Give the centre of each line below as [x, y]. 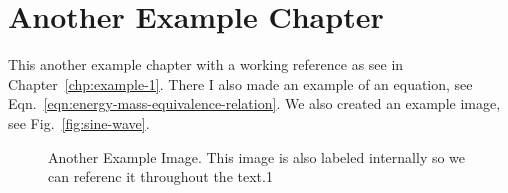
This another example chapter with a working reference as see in [206, 64]
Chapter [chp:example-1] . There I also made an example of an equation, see [240, 83]
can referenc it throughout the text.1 [160, 176]
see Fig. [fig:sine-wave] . [79, 122]
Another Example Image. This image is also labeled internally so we [257, 156]
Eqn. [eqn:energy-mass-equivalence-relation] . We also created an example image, [254, 103]
